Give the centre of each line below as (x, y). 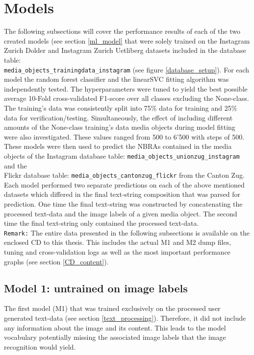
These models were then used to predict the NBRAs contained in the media (118, 146)
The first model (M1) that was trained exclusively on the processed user (112, 308)
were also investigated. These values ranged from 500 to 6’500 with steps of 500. (124, 136)
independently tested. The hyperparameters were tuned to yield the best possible (126, 88)
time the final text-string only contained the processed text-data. (102, 223)
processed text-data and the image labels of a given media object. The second (121, 213)
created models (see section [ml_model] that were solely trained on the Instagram (127, 40)
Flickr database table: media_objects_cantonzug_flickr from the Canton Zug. (124, 175)
